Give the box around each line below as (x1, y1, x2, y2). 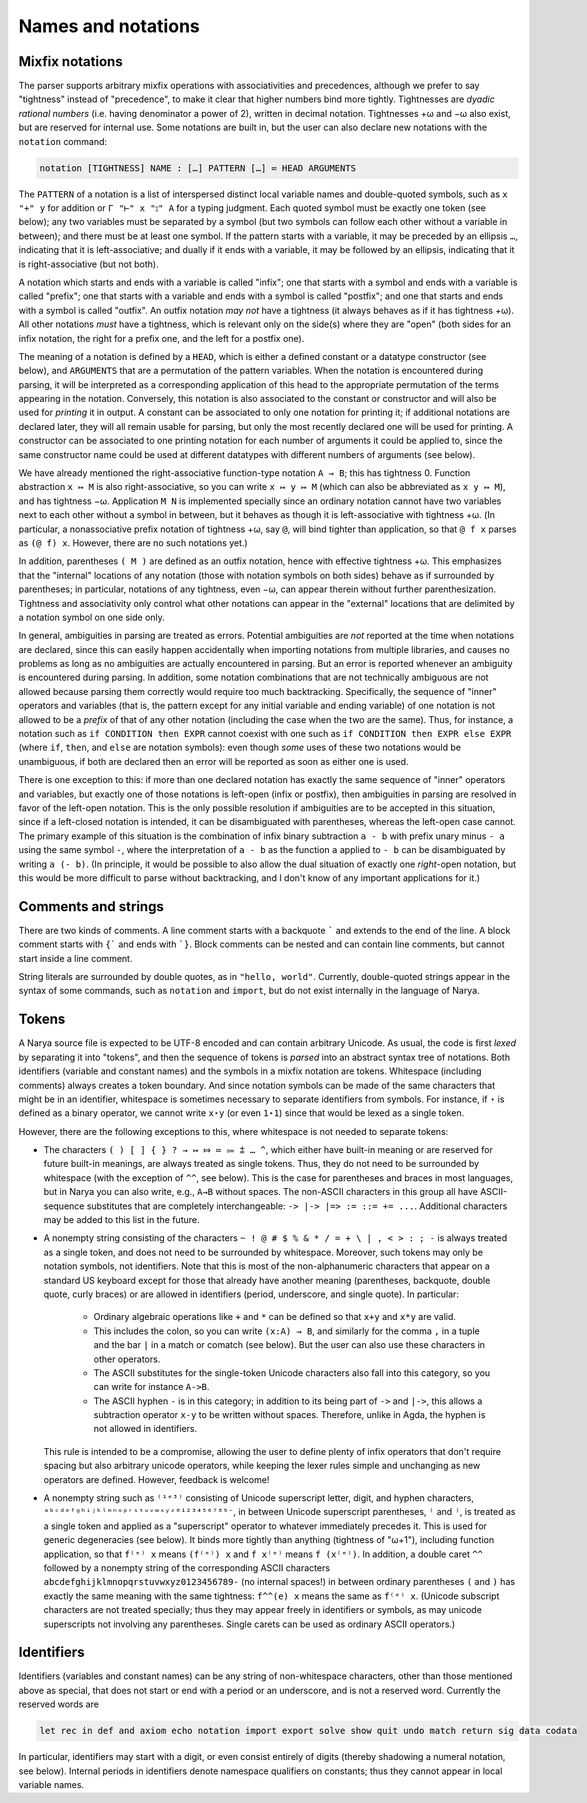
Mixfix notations (18, 53, 124, 70)
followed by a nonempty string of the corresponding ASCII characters (43, 1562, 330, 1574)
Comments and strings (18, 898, 164, 915)
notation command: (18, 135, 108, 147)
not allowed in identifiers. (93, 1423, 198, 1435)
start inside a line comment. (18, 952, 133, 964)
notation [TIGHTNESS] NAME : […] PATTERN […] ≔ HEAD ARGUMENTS (39, 162, 357, 174)
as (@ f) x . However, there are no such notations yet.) (18, 536, 249, 549)
